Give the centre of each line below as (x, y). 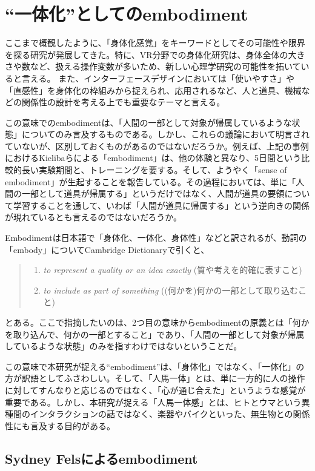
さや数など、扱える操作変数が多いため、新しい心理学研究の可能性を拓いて (153, 66)
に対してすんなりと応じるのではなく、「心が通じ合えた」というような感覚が (155, 390)
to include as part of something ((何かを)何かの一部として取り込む (171, 290)
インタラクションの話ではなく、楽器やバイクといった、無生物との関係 (170, 414)
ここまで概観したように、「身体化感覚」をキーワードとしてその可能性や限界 (155, 43)
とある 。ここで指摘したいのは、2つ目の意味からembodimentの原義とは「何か (157, 322)
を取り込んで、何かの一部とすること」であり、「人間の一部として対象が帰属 (155, 334)
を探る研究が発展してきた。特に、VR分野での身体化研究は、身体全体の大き (155, 54)
